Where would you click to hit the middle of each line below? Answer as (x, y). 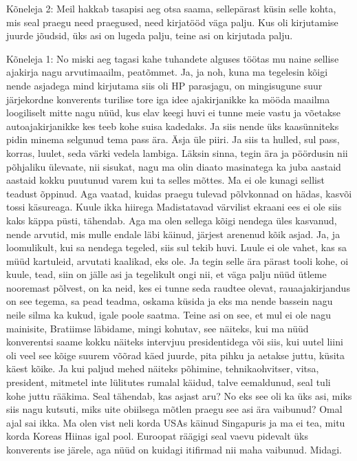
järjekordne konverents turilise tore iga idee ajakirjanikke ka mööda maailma (168, 99)
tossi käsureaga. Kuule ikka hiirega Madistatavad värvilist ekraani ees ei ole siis (174, 207)
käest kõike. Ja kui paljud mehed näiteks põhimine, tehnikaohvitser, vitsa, (163, 368)
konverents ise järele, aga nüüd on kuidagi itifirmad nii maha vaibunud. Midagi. (174, 449)
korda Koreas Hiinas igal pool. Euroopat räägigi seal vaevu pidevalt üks (157, 436)
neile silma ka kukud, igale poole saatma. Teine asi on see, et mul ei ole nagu (169, 315)
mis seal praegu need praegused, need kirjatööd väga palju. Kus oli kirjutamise (172, 22)
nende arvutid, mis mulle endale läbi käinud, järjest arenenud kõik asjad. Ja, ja (173, 234)
